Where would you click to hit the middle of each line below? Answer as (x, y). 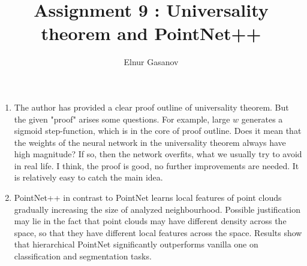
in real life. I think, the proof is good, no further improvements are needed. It (156, 165)
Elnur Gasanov (151, 62)
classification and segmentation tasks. (83, 256)
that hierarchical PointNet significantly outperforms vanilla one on (136, 244)
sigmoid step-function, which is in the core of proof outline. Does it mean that (158, 131)
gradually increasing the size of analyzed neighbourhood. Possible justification (157, 209)
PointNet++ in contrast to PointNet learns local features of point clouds (148, 198)
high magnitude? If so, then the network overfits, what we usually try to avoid (158, 154)
